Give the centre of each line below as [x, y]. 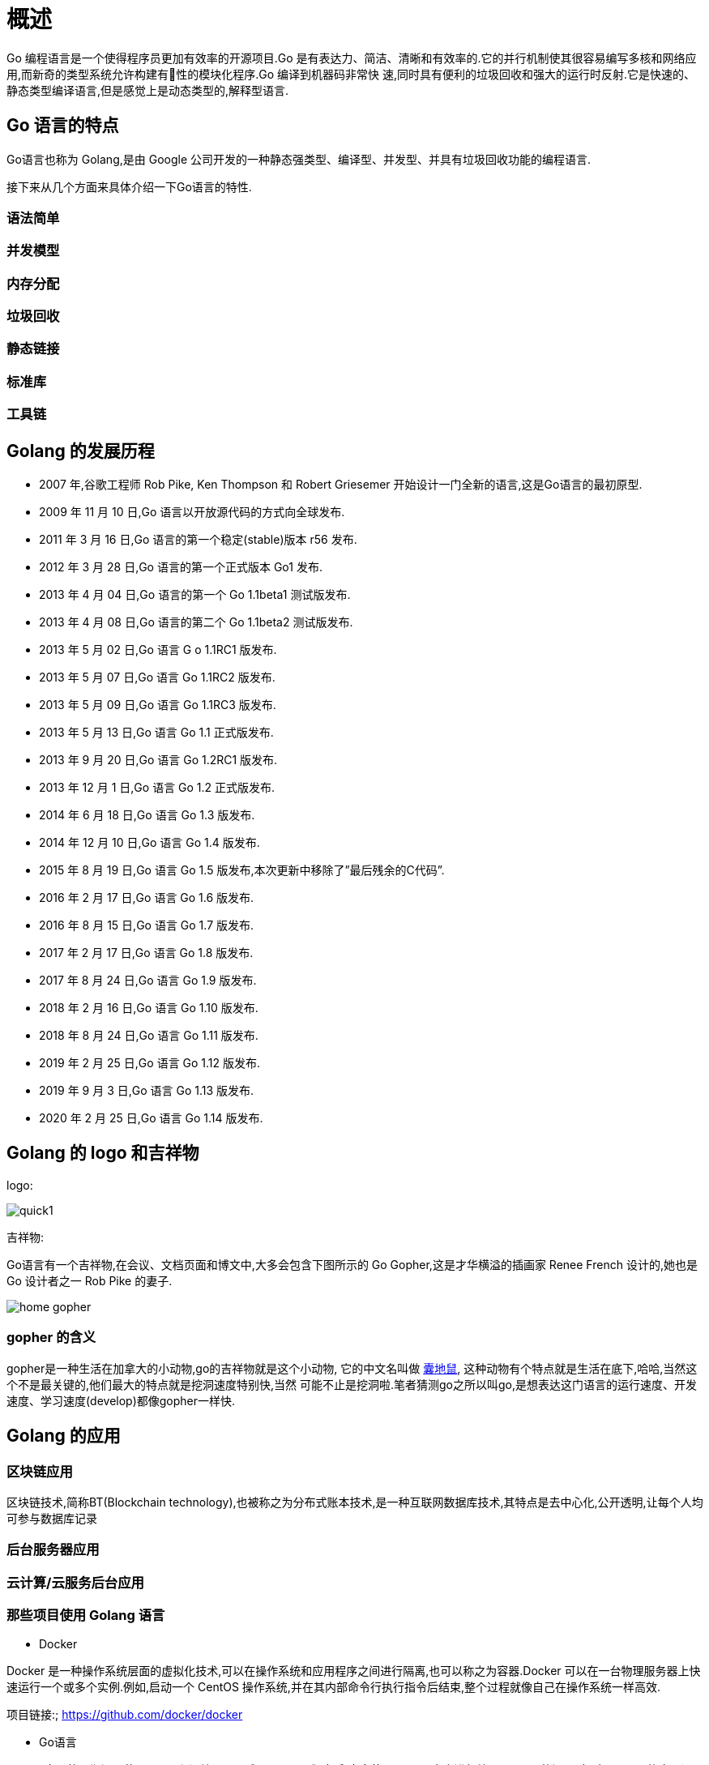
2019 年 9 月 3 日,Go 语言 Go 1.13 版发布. [147, 1091]
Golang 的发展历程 [81, 451]
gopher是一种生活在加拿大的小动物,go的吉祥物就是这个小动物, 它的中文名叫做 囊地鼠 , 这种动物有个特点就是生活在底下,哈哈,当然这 [352, 1368]
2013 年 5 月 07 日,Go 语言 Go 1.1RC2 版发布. [157, 677]
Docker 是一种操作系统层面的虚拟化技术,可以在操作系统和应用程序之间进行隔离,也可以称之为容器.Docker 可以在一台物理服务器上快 [354, 1671]
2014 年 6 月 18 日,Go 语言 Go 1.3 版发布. [147, 815]
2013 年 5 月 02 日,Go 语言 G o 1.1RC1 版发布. [158, 650]
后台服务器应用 [53, 1550]
